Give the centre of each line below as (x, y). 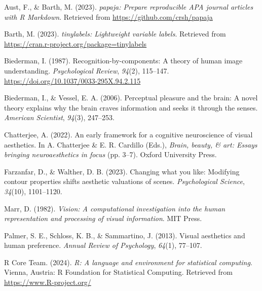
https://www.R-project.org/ (48, 282)
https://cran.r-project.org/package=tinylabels (76, 43)
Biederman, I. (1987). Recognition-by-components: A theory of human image (123, 61)
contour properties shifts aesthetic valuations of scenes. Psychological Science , (124, 181)
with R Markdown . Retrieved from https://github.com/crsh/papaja (108, 16)
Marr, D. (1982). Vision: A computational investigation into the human (115, 208)
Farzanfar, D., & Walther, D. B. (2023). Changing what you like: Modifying (122, 171)
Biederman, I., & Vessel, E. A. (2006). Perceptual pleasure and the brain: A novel (131, 98)
